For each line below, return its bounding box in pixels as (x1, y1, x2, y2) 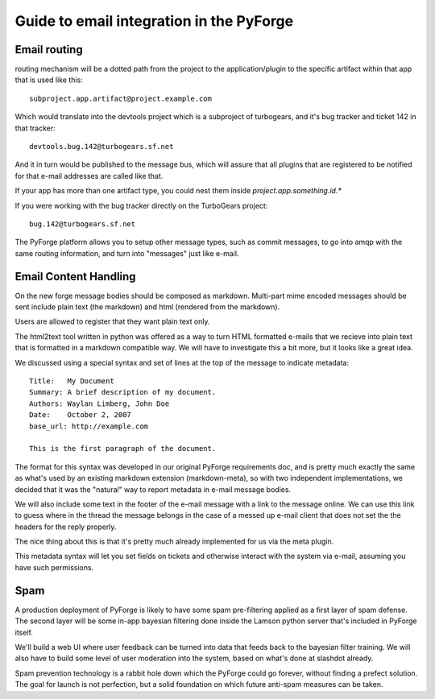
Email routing (14, 43, 84, 56)
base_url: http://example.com (29, 421, 149, 431)
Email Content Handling (14, 270, 136, 283)
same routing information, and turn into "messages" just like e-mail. (14, 248, 239, 258)
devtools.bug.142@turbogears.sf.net (29, 142, 174, 151)
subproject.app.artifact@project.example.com (29, 93, 213, 103)
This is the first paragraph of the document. (29, 444, 217, 453)
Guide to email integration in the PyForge (14, 12, 294, 30)
